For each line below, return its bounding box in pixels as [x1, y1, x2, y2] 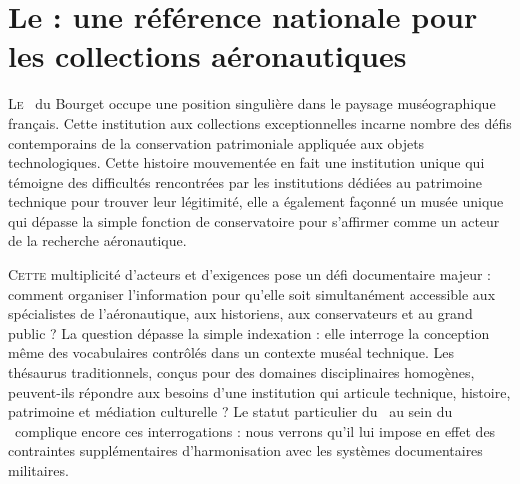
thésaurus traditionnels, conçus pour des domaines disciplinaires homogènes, [8, 362, 475, 383]
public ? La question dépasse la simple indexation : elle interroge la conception [8, 322, 490, 343]
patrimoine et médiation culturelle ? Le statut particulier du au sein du [8, 401, 453, 422]
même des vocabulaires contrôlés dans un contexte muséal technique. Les [8, 342, 454, 363]
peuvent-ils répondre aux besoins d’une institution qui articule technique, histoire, [8, 381, 511, 402]
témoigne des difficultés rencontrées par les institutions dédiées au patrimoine [8, 171, 482, 192]
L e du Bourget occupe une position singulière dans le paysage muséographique [8, 93, 496, 114]
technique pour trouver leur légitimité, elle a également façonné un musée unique [8, 191, 504, 212]
